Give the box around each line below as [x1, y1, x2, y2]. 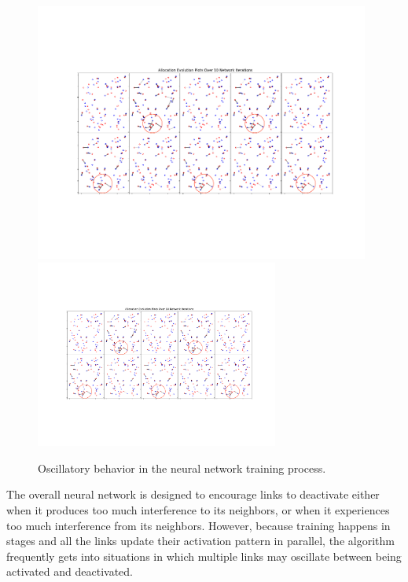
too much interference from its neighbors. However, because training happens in [6, 517, 391, 533]
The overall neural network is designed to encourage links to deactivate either [6, 486, 380, 503]
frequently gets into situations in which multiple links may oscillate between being [6, 547, 402, 564]
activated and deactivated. [6, 563, 133, 580]
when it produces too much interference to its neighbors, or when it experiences [6, 502, 390, 518]
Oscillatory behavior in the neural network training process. [38, 459, 326, 476]
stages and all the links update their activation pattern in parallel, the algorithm [6, 532, 395, 549]
